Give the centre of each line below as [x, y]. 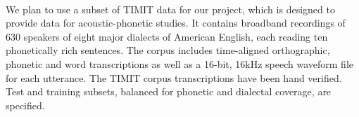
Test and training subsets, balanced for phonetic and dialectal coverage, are [169, 91]
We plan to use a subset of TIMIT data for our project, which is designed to [170, 9]
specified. [25, 105]
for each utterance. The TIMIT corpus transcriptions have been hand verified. [174, 77]
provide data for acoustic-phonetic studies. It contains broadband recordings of [176, 23]
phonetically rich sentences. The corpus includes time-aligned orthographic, [168, 50]
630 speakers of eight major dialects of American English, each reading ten [167, 36]
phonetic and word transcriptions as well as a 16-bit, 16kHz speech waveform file [180, 63]
